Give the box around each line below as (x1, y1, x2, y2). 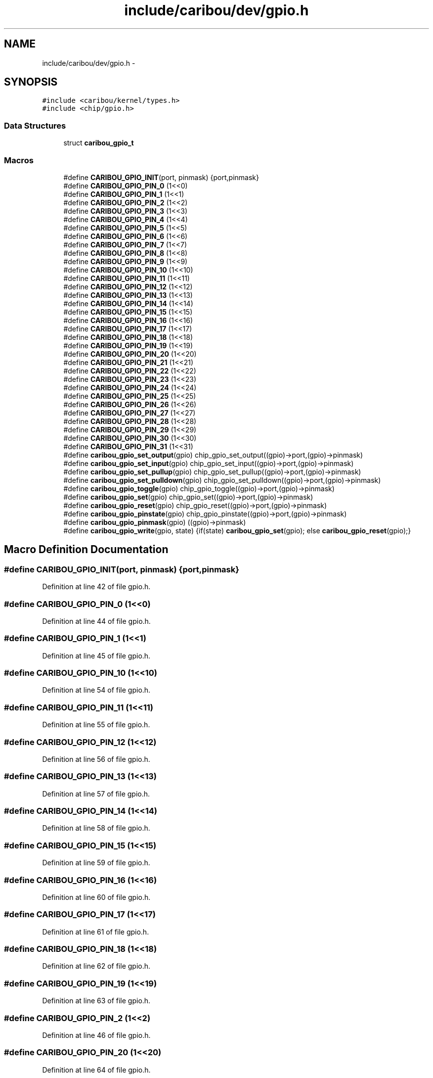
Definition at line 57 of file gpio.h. (42, 789, 150, 798)
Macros (4, 155, 34, 165)
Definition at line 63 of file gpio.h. (42, 996, 151, 1005)
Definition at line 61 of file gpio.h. (42, 927, 149, 936)
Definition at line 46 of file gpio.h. (42, 1031, 151, 1039)
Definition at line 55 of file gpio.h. (42, 720, 150, 729)
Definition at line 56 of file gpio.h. (42, 754, 150, 763)
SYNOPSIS (4, 76, 58, 89)
